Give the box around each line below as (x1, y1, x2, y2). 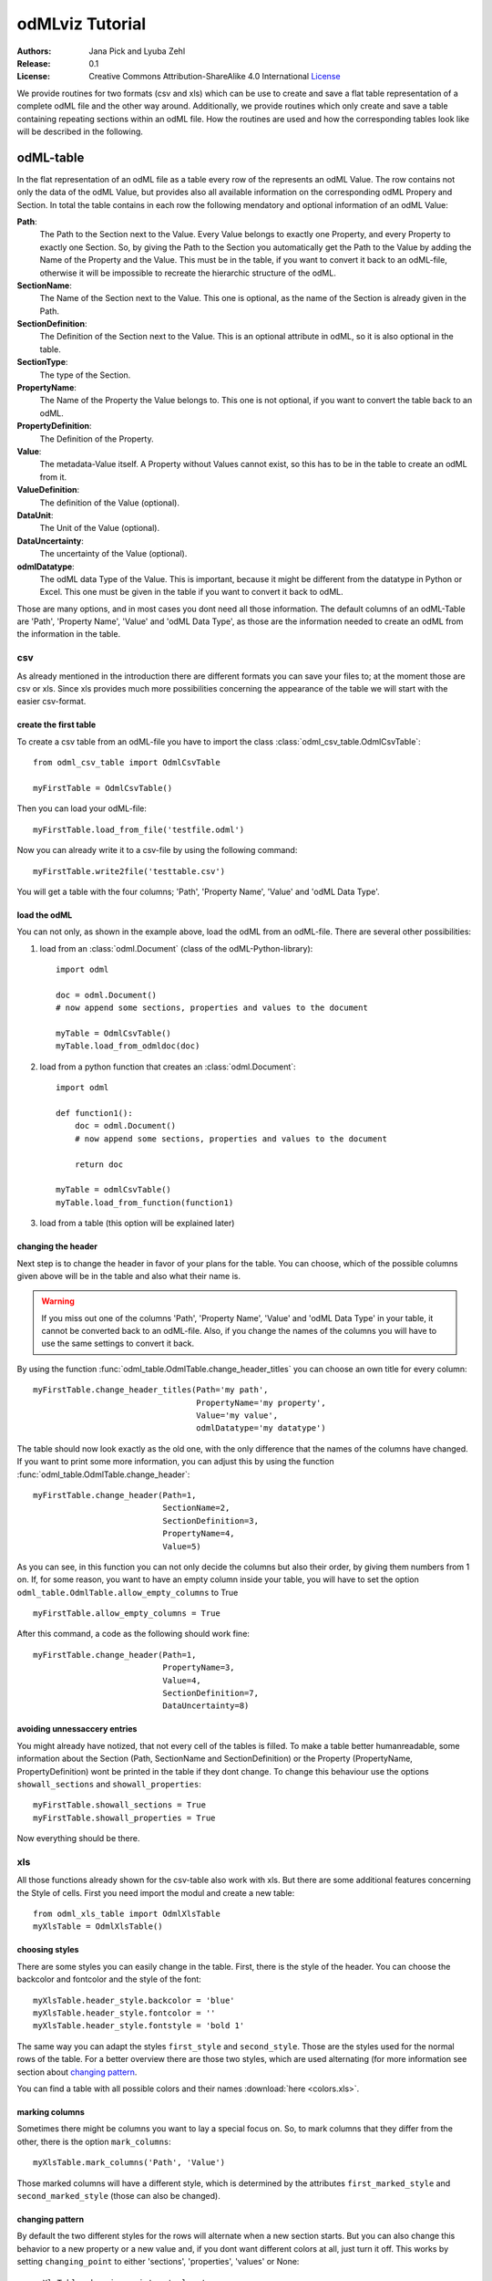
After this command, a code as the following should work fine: (16, 1629, 251, 1640)
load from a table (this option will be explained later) (39, 1218, 235, 1229)
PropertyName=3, (162, 1662, 236, 1673)
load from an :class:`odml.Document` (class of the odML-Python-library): (39, 943, 313, 953)
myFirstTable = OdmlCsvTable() (33, 783, 173, 793)
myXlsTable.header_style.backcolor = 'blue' (33, 1995, 236, 2005)
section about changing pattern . (16, 2067, 138, 2078)
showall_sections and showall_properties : (16, 1779, 202, 1789)
